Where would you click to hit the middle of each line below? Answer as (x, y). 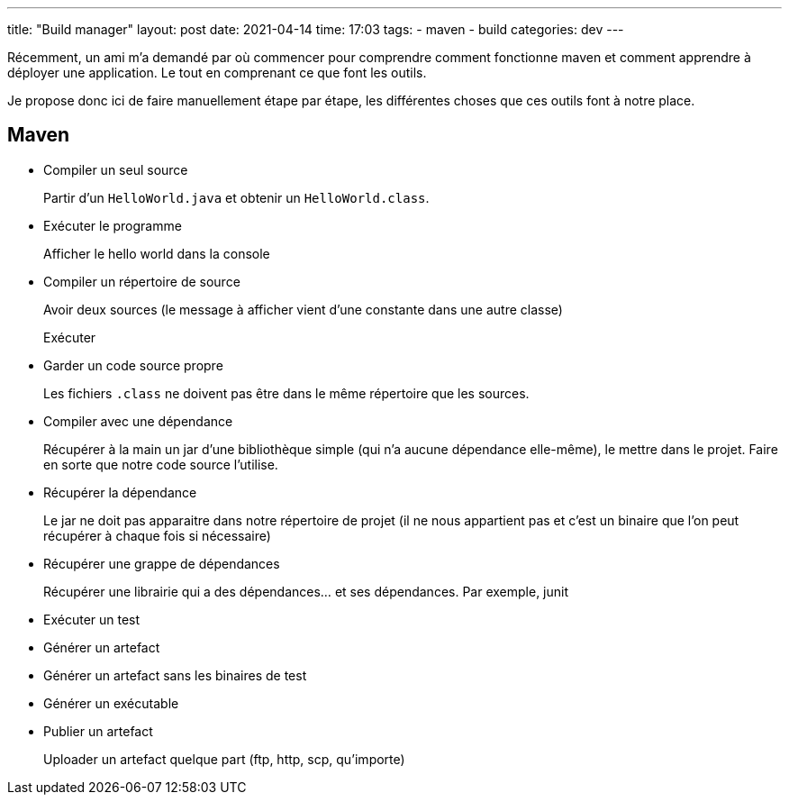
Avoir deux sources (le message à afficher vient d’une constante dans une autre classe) (303, 309)
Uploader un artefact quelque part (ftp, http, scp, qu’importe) (224, 759)
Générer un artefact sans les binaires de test (175, 675)
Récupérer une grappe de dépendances (162, 563)
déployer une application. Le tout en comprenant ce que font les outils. (217, 73)
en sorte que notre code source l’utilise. (161, 464)
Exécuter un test (92, 619)
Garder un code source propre (133, 365)
